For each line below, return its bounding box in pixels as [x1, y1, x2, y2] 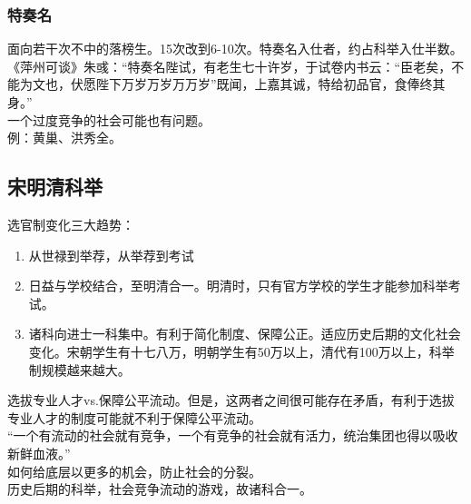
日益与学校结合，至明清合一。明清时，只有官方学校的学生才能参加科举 [28, 276, 448, 295]
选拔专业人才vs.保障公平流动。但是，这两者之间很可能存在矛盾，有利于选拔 [7, 390, 455, 410]
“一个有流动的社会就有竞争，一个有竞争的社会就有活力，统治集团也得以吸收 [7, 426, 458, 445]
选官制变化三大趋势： [7, 214, 134, 233]
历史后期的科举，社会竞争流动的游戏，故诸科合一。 [7, 479, 312, 499]
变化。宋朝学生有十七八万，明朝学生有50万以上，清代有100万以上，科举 [28, 341, 455, 361]
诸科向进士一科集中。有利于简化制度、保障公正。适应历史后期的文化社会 [28, 324, 461, 343]
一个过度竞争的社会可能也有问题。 [7, 110, 211, 129]
